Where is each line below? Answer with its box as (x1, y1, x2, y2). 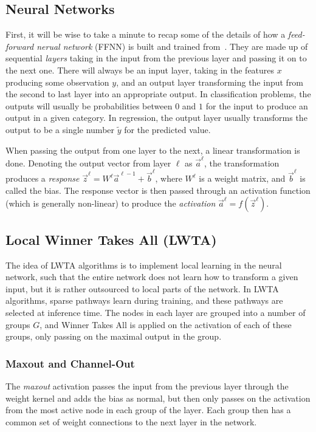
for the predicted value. (124, 123, 211, 135)
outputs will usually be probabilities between (5, 99, 173, 112)
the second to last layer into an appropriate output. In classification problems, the (5, 87, 311, 100)
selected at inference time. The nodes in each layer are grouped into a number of (5, 306, 306, 318)
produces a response (5, 172, 80, 185)
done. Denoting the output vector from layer (5, 156, 171, 169)
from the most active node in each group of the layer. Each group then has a (5, 403, 291, 416)
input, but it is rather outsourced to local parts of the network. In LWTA (5, 282, 279, 295)
